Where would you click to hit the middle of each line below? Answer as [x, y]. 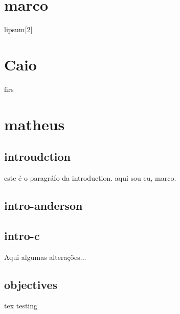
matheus [35, 124]
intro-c [22, 235]
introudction [38, 156]
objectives [31, 284]
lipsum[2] [18, 29]
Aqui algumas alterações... [45, 257]
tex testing [21, 306]
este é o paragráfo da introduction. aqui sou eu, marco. [90, 178]
